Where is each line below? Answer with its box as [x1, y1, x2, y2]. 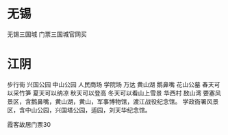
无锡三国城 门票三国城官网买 [7, 30, 87, 38]
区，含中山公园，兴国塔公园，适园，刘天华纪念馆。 [7, 106, 151, 114]
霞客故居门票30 [7, 120, 51, 128]
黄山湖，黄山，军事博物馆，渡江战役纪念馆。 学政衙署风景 [54, 97, 219, 106]
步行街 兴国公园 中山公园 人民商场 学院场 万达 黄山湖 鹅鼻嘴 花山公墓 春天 [7, 80, 214, 89]
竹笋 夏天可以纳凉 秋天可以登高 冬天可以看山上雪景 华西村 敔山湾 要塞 [18, 89, 216, 97]
